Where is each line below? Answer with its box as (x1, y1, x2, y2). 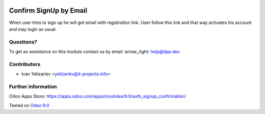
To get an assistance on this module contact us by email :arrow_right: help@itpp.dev (9, 49, 180, 55)
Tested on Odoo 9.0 (9, 102, 50, 108)
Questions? (9, 38, 37, 45)
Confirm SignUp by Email (9, 6, 87, 15)
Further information (9, 83, 57, 90)
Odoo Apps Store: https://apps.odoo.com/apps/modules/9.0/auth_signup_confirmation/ (9, 93, 186, 99)
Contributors (9, 61, 41, 68)
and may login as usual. (9, 26, 57, 32)
